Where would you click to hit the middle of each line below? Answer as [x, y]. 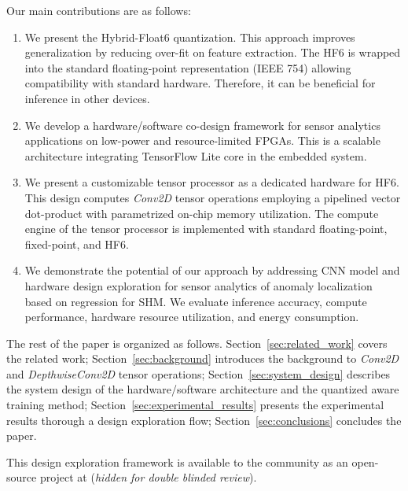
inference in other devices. [87, 98]
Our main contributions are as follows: [99, 10]
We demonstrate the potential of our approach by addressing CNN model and [212, 270]
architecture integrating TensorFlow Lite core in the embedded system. [196, 155]
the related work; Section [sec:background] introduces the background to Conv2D [203, 358]
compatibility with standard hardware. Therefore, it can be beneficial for [200, 83]
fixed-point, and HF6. [77, 244]
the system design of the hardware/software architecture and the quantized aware [203, 389]
